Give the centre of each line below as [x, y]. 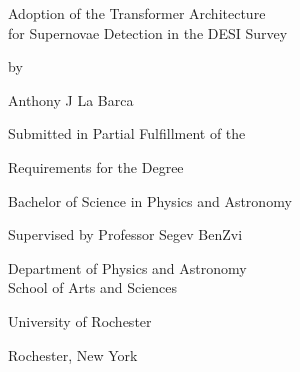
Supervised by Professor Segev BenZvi [125, 234]
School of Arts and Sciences [92, 287]
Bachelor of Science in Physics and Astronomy [150, 200]
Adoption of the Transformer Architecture [137, 13]
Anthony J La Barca [71, 99]
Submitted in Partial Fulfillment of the [127, 133]
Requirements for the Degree [96, 166]
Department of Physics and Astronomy [127, 267]
